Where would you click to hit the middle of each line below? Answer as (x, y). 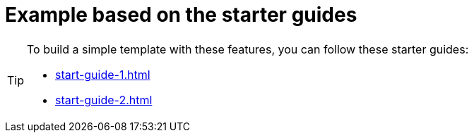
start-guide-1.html (103, 74)
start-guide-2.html (104, 100)
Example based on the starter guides (181, 15)
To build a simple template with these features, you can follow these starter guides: (248, 49)
